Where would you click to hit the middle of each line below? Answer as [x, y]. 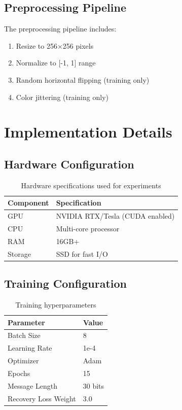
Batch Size [24, 335]
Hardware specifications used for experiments [91, 185]
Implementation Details [88, 132]
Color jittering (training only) [62, 97]
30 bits [94, 385]
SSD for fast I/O [82, 253]
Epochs [19, 373]
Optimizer [23, 361]
